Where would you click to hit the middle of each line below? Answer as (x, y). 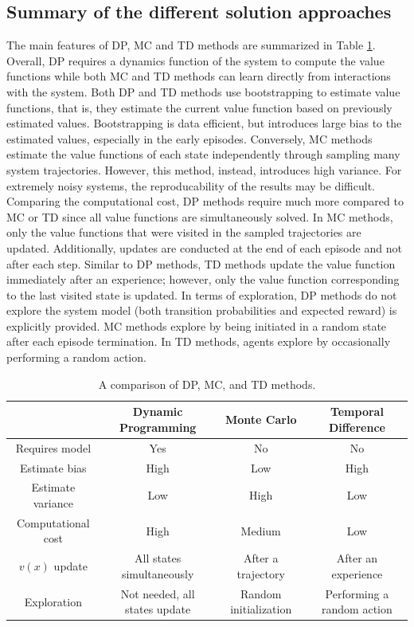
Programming (158, 427)
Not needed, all (158, 593)
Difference (357, 427)
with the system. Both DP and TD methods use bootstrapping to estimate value (203, 91)
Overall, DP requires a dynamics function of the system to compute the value (195, 60)
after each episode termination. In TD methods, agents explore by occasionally (199, 341)
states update (158, 609)
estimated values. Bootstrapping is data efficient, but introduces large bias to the (204, 123)
